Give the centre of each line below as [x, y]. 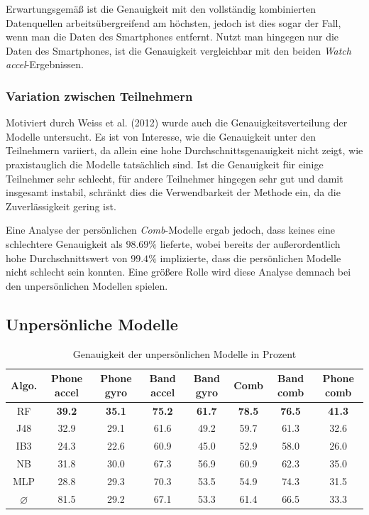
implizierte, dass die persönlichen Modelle [250, 257]
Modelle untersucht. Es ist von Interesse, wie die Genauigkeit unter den [161, 136]
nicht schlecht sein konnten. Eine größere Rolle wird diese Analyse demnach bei [178, 272]
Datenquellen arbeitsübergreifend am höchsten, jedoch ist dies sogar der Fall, [174, 22]
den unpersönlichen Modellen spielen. [87, 285]
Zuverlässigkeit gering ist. [61, 206]
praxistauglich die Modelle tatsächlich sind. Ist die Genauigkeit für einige [165, 164]
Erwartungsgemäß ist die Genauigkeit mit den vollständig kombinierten [161, 9]
